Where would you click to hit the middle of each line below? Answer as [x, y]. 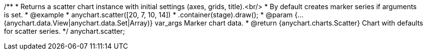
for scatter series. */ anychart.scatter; [64, 31]
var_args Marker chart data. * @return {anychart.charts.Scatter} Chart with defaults [289, 23]
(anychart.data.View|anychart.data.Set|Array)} [79, 23]
